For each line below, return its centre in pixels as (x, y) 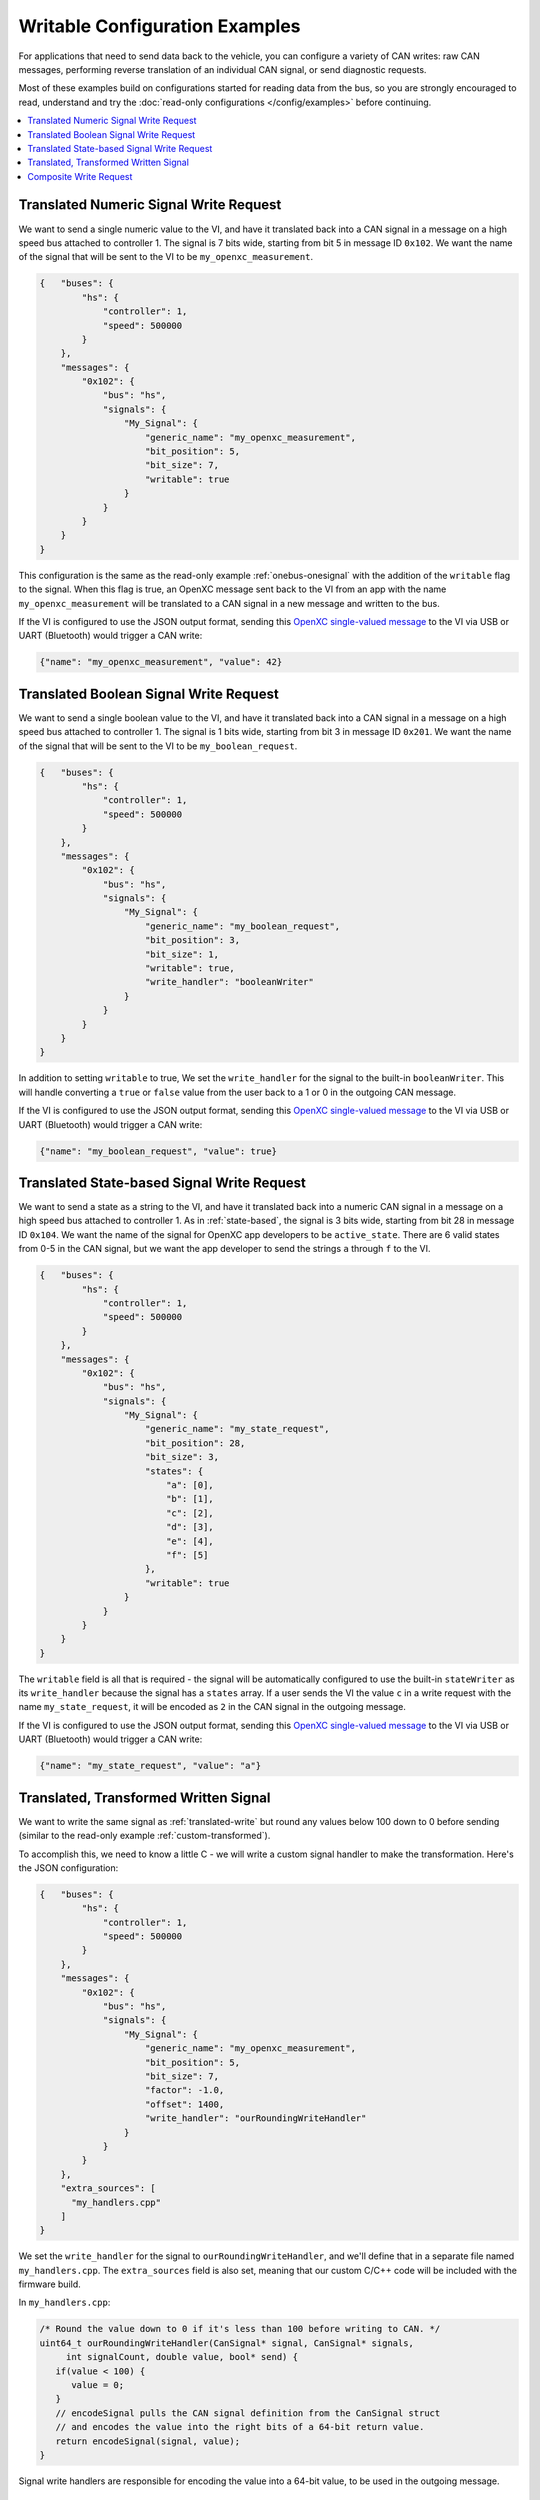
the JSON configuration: (68, 1867)
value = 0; (98, 2384)
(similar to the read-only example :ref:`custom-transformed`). (144, 1836)
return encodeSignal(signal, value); (147, 2441)
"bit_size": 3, (182, 1457)
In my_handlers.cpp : (64, 2302)
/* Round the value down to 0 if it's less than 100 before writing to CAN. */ (240, 2329)
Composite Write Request (80, 176)
